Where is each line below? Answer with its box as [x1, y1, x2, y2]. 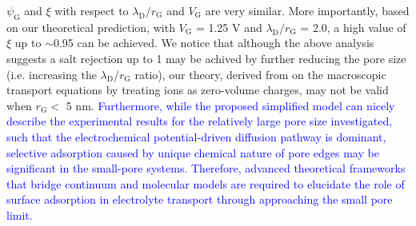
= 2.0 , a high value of [300, 18, 406, 35]
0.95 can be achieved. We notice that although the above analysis [53, 34, 374, 51]
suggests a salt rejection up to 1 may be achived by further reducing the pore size [6, 50, 406, 66]
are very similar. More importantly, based [205, 2, 410, 18]
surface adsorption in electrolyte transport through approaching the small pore [6, 191, 393, 208]
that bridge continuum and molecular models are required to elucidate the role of [6, 175, 405, 192]
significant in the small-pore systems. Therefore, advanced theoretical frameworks [6, 160, 406, 176]
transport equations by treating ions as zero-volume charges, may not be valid [6, 81, 389, 98]
